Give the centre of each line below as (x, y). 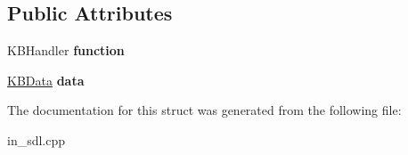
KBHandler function (66, 50)
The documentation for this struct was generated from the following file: (204, 110)
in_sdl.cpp (37, 139)
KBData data (46, 80)
